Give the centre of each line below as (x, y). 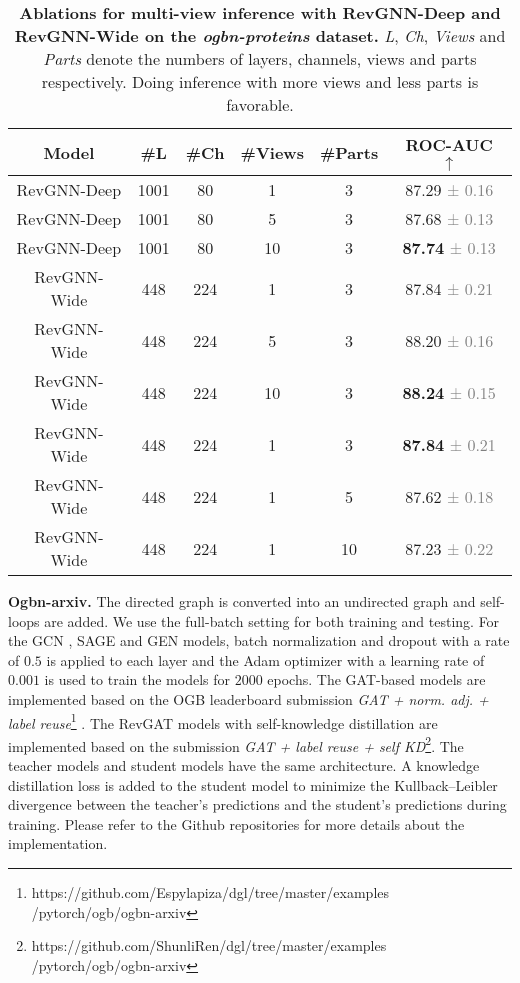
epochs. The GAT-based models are (376, 679)
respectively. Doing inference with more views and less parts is (260, 81)
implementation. (58, 843)
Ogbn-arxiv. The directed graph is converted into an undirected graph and (242, 601)
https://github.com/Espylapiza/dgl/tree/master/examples (210, 892)
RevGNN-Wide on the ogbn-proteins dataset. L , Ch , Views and (260, 35)
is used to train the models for (137, 679)
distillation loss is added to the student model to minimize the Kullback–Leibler (253, 784)
